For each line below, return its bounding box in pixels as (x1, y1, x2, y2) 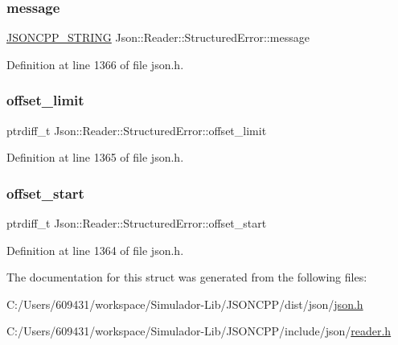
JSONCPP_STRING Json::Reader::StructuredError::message (6, 29, 310, 46)
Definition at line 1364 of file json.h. (6, 241, 184, 258)
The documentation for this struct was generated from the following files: (6, 269, 367, 285)
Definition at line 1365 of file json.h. (6, 149, 184, 166)
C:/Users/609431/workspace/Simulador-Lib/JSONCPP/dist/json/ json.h (6, 295, 363, 312)
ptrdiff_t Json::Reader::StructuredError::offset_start (6, 215, 267, 232)
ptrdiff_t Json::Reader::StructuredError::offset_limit (6, 121, 267, 138)
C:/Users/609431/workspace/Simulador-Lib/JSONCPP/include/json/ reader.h (6, 322, 392, 339)
